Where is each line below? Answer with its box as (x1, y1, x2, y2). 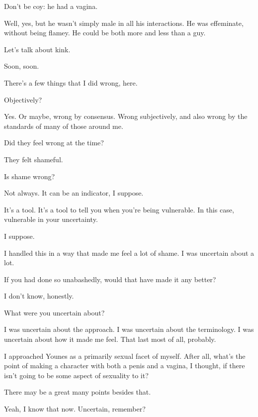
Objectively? (4, 94, 42, 104)
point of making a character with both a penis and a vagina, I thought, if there (4, 360, 245, 371)
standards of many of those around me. (4, 120, 123, 131)
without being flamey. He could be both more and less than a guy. (4, 27, 206, 38)
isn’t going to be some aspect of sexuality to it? (4, 370, 149, 380)
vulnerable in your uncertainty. (4, 214, 98, 224)
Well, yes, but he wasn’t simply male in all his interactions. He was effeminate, (4, 17, 244, 28)
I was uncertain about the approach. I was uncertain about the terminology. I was (4, 324, 254, 334)
